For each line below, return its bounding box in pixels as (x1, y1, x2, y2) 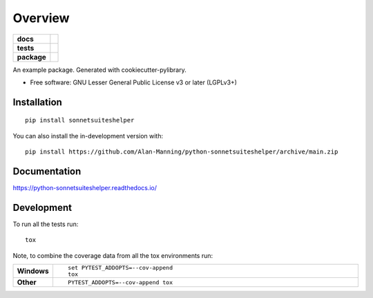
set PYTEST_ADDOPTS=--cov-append (68, 264, 173, 272)
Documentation (12, 165, 82, 177)
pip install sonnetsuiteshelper (25, 116, 135, 124)
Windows (17, 266, 49, 276)
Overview (12, 10, 70, 26)
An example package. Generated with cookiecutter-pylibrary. (12, 66, 186, 74)
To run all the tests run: (12, 220, 79, 228)
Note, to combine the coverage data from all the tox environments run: (12, 251, 213, 259)
